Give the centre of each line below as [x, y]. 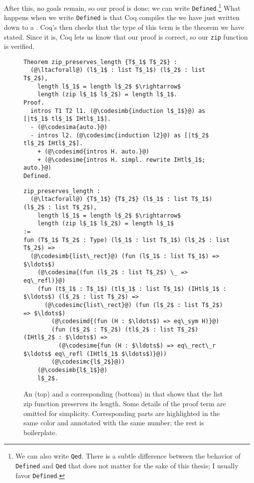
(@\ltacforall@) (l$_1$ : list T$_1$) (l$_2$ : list [118, 70]
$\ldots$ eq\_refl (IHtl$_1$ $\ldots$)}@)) [95, 354]
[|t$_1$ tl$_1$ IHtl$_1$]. [67, 119]
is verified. [19, 46]
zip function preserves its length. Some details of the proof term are [125, 403]
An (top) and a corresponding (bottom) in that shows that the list [123, 394]
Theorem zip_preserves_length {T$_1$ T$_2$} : [100, 62]
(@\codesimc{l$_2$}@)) [88, 362]
